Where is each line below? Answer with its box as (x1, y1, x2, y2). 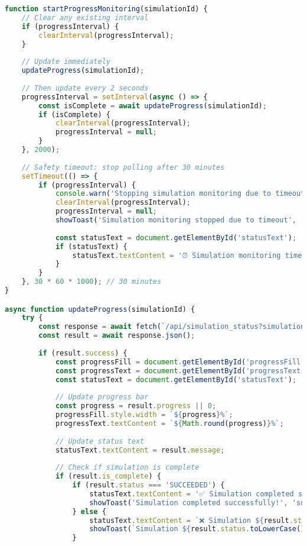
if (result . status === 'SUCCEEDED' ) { (72, 481, 225, 490)
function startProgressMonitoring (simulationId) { (5, 5, 208, 13)
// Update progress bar (55, 393, 149, 402)
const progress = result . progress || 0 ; (55, 402, 217, 411)
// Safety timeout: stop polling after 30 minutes (21, 163, 225, 172)
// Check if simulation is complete (55, 463, 200, 472)
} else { (72, 507, 106, 516)
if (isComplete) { (38, 110, 110, 119)
